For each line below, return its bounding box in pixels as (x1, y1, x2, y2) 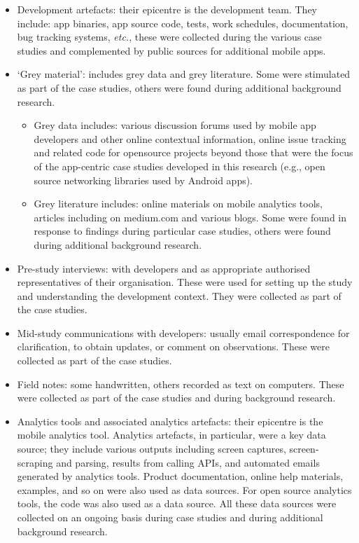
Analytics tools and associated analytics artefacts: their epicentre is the (17, 413, 323, 428)
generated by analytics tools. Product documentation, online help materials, (17, 469, 344, 483)
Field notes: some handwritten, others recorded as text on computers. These (17, 376, 344, 391)
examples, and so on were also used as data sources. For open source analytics (17, 482, 352, 497)
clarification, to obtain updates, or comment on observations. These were (17, 339, 330, 354)
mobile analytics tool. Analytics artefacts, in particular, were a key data (17, 427, 326, 442)
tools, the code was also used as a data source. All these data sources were (17, 496, 337, 511)
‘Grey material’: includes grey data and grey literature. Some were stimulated (17, 67, 351, 81)
